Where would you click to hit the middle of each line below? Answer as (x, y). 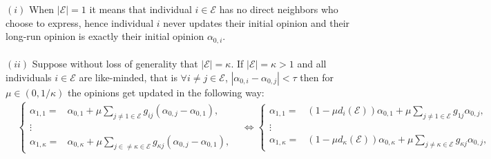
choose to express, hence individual (80, 22)
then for (317, 77)
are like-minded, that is (128, 77)
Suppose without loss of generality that (115, 64)
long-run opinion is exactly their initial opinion (105, 36)
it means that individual (141, 9)
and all (312, 64)
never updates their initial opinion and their (257, 22)
